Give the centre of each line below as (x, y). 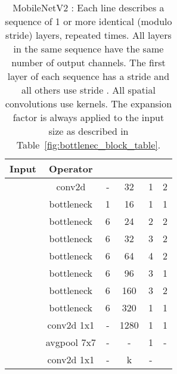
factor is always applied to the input (88, 117)
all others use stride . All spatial (88, 90)
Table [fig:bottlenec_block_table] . (88, 145)
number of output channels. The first (88, 62)
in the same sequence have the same (88, 49)
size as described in (88, 131)
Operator (71, 169)
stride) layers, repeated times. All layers (88, 35)
